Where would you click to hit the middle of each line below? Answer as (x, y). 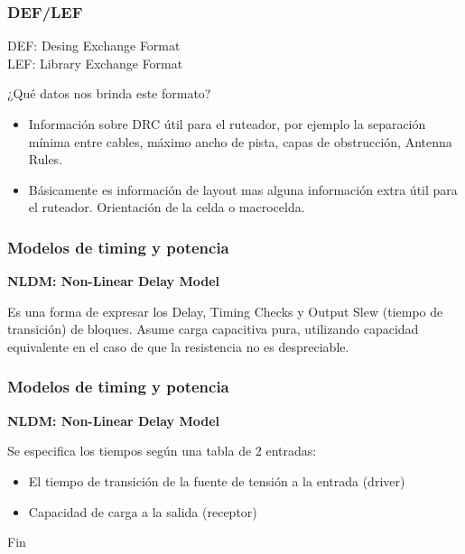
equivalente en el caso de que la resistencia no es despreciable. (178, 346)
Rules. (46, 159)
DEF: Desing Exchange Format (94, 46)
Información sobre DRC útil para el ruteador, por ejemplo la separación (227, 124)
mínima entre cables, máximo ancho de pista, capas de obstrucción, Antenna (240, 141)
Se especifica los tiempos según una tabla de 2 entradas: (162, 451)
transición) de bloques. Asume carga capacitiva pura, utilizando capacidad (213, 329)
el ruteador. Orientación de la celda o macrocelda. (167, 207)
